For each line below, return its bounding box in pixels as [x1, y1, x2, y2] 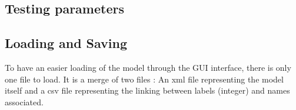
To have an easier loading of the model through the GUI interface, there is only [5, 61, 291, 73]
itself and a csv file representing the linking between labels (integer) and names [5, 84, 290, 97]
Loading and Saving [5, 34, 128, 52]
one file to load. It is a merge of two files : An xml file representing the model [5, 73, 284, 85]
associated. [5, 95, 44, 108]
